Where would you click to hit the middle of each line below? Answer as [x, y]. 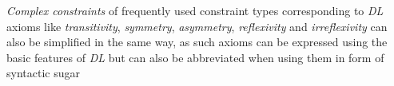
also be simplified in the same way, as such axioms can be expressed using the [197, 42]
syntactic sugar [43, 73]
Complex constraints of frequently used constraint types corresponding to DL [195, 10]
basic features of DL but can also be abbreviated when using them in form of [195, 57]
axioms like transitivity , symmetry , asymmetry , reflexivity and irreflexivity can [197, 26]
